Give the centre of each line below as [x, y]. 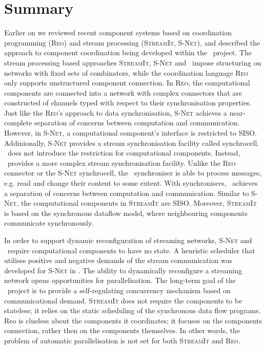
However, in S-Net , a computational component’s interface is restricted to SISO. [131, 133]
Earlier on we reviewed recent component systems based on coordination [118, 32]
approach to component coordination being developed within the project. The [128, 52]
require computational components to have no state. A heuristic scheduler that [131, 250]
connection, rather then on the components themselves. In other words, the [122, 330]
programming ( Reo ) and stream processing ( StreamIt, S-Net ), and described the [132, 42]
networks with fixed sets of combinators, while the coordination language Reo [126, 72]
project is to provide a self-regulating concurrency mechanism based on [119, 290]
